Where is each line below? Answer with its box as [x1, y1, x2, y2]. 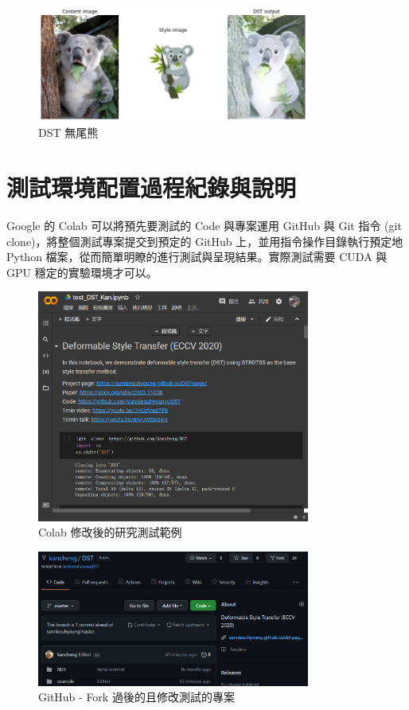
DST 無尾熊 [38, 124, 99, 141]
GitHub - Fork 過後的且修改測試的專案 [38, 689, 235, 705]
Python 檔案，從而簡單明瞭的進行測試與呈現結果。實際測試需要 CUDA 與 [6, 248, 388, 265]
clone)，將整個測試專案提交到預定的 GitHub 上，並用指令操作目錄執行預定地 [6, 232, 403, 249]
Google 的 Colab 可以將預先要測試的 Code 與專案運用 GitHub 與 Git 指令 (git [6, 217, 402, 234]
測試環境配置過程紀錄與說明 [6, 171, 297, 204]
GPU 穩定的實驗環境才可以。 [6, 263, 158, 280]
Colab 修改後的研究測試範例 [38, 524, 182, 540]
